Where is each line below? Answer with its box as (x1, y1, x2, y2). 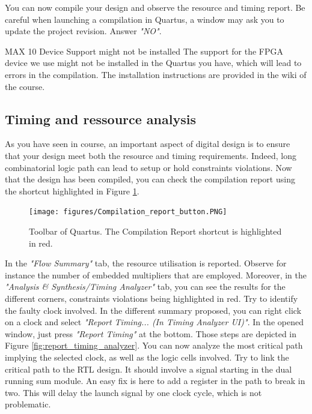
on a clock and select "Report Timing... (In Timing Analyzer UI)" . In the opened (5, 316, 304, 328)
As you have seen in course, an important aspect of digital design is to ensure (5, 137, 290, 150)
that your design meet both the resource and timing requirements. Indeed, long (5, 149, 296, 161)
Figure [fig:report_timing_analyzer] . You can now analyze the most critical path (5, 339, 303, 352)
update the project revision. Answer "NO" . (5, 25, 162, 37)
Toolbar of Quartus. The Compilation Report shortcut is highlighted (29, 224, 282, 237)
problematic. (5, 398, 51, 410)
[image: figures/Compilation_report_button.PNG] (29, 208, 227, 217)
